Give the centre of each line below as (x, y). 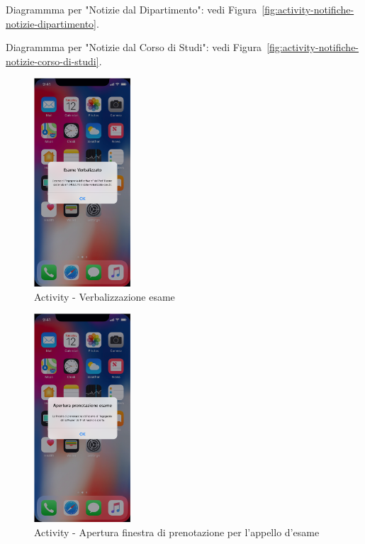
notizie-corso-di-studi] (52, 61)
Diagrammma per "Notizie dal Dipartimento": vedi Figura (131, 9)
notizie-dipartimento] (51, 23)
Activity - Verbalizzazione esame (105, 296)
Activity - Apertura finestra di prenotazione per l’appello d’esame (177, 532)
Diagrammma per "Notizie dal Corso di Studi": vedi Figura (134, 47)
